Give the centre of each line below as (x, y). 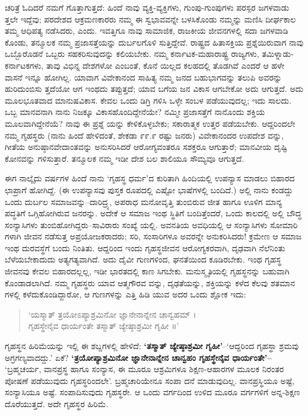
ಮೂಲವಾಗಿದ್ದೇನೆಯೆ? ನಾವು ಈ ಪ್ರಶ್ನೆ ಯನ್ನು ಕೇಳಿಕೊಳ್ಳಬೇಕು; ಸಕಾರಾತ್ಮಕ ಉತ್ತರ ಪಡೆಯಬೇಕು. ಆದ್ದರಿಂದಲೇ (150, 123)
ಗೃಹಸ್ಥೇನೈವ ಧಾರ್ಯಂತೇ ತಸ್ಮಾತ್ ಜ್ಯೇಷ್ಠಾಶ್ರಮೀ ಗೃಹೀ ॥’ (104, 326)
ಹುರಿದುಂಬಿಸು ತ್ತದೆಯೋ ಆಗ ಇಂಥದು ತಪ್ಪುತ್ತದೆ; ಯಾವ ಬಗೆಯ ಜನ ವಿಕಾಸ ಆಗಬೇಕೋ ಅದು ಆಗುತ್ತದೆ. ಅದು (154, 89)
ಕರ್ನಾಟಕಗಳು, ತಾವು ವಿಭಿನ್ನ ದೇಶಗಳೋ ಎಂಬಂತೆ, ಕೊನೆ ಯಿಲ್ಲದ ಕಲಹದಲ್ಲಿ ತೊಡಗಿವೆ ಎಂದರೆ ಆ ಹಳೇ (145, 65)
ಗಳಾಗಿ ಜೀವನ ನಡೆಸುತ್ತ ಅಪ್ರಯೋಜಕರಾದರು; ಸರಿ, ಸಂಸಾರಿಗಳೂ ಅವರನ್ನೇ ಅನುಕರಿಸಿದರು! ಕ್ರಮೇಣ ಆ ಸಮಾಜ (153, 236)
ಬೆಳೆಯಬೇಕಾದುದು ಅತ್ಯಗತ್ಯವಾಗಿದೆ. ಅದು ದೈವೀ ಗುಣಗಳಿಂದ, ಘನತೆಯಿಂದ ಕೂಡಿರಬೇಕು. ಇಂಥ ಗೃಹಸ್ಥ (143, 259)
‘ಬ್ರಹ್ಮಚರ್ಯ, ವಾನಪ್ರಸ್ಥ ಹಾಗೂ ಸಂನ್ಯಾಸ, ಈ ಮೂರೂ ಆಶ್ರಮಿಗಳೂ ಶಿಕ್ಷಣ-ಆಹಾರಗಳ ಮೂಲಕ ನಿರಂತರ (145, 369)
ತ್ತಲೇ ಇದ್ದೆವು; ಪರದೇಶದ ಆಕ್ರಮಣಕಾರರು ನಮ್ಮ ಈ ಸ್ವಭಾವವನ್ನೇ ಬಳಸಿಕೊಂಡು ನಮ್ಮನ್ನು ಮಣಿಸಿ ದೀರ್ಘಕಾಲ (150, 19)
